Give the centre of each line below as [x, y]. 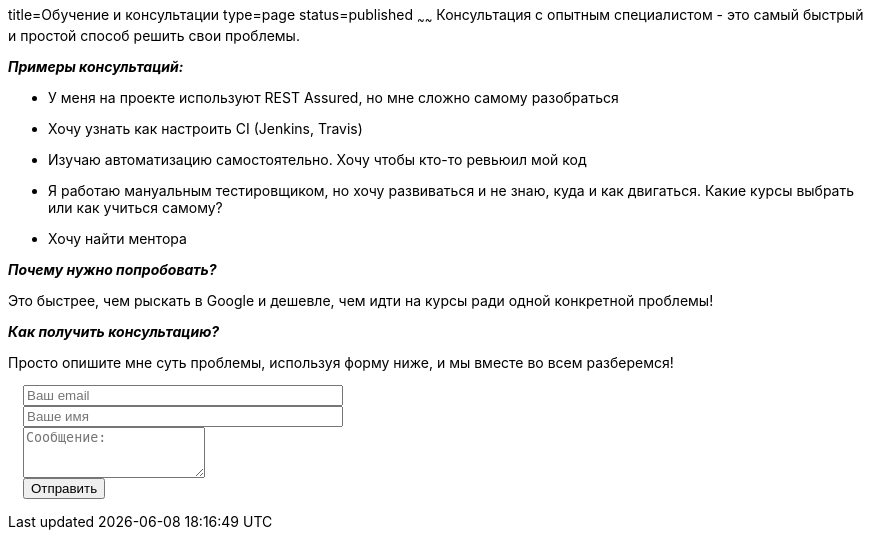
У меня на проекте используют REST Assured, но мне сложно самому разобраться [333, 97]
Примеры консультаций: [96, 66]
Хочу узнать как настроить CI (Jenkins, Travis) [205, 128]
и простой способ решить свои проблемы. [154, 35]
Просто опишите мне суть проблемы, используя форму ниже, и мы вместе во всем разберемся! [341, 362]
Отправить [64, 488]
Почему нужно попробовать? [112, 269]
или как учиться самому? [135, 207]
